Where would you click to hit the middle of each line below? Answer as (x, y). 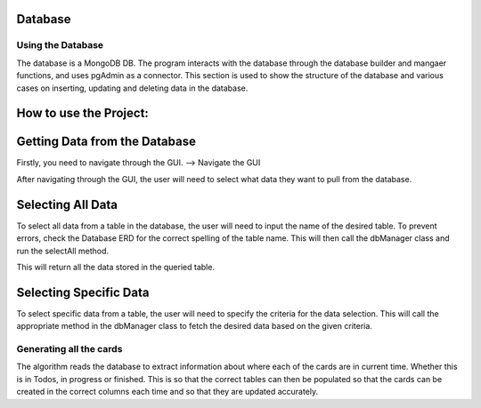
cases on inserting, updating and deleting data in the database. (132, 88)
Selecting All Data (67, 204)
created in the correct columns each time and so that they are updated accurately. (167, 392)
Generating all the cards (69, 349)
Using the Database (60, 45)
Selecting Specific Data (83, 292)
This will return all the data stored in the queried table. (116, 267)
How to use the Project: (82, 113)
